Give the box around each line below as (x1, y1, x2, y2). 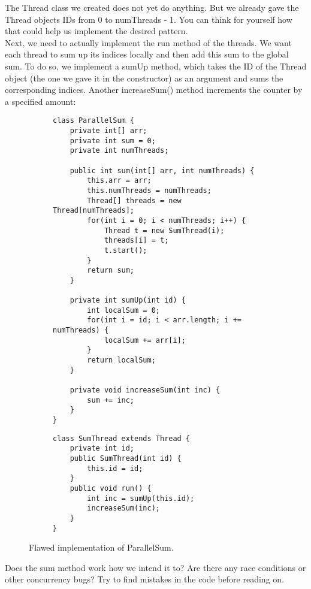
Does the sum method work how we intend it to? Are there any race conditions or (5, 561, 306, 573)
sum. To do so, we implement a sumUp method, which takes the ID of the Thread (5, 59, 307, 72)
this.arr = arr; (87, 176, 152, 185)
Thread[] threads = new (87, 196, 182, 205)
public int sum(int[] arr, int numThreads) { (70, 166, 255, 175)
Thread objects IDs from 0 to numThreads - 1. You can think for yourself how (5, 13, 292, 25)
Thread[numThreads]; (53, 206, 135, 215)
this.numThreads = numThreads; (87, 186, 212, 195)
